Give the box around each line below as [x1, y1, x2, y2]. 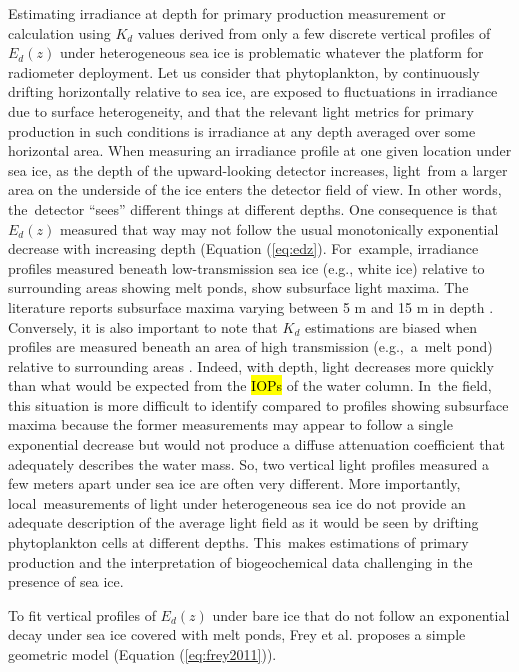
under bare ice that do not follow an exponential [212, 604, 510, 625]
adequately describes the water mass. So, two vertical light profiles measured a [8, 453, 489, 474]
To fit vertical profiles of [8, 604, 156, 625]
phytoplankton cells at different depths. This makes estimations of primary [8, 532, 469, 553]
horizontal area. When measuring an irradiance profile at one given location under [8, 140, 512, 161]
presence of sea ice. [8, 571, 124, 592]
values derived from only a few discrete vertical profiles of [137, 22, 491, 43]
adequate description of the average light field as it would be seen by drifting [8, 512, 479, 533]
